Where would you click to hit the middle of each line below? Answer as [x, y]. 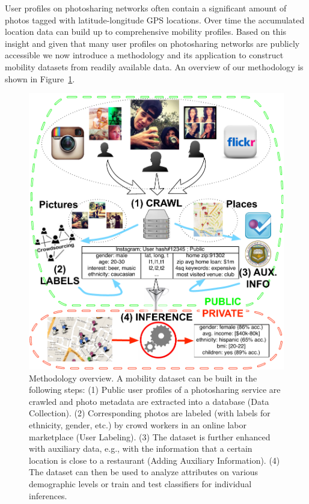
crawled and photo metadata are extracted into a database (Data [149, 401]
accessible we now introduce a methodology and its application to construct [144, 55]
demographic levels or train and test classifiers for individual [140, 484]
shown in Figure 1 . [40, 78]
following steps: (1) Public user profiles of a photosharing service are [155, 390]
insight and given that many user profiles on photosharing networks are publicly [152, 43]
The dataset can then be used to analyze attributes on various [144, 472]
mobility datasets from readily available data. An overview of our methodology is [154, 66]
